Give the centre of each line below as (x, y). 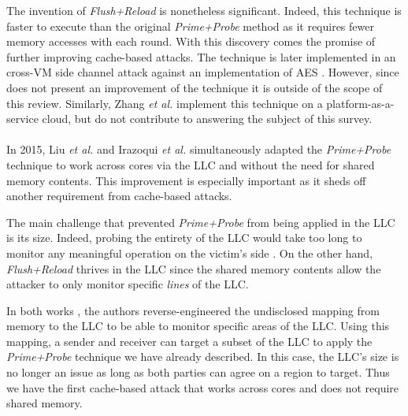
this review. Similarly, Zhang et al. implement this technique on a (165, 103)
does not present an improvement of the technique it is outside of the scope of (195, 87)
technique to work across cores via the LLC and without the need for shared (191, 164)
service (22, 119)
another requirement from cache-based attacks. (119, 196)
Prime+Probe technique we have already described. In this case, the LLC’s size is (203, 357)
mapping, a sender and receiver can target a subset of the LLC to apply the (189, 341)
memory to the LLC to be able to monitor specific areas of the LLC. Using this (198, 326)
